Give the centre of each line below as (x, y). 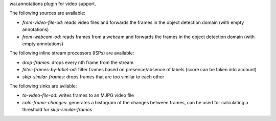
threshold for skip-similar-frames (57, 110)
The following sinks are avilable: (43, 86)
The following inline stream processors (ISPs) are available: (72, 53)
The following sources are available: (47, 13)
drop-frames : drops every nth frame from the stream (78, 62)
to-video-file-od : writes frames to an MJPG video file (78, 95)
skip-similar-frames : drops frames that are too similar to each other (93, 77)
